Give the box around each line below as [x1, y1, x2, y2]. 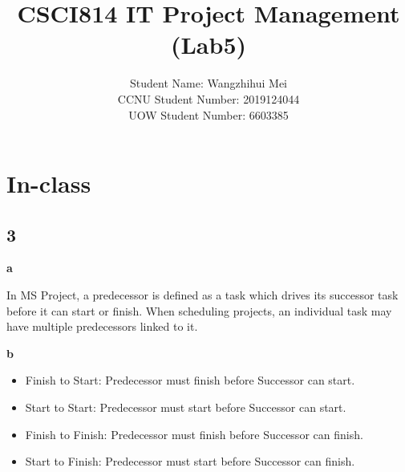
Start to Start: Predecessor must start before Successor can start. [25, 399, 346, 416]
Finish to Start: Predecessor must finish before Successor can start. [25, 372, 355, 389]
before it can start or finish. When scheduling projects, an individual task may [6, 302, 392, 319]
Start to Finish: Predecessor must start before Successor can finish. [25, 453, 355, 470]
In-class [6, 167, 91, 200]
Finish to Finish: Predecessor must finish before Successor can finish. [25, 425, 363, 442]
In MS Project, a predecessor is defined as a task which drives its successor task [6, 287, 399, 303]
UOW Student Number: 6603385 [128, 106, 289, 123]
